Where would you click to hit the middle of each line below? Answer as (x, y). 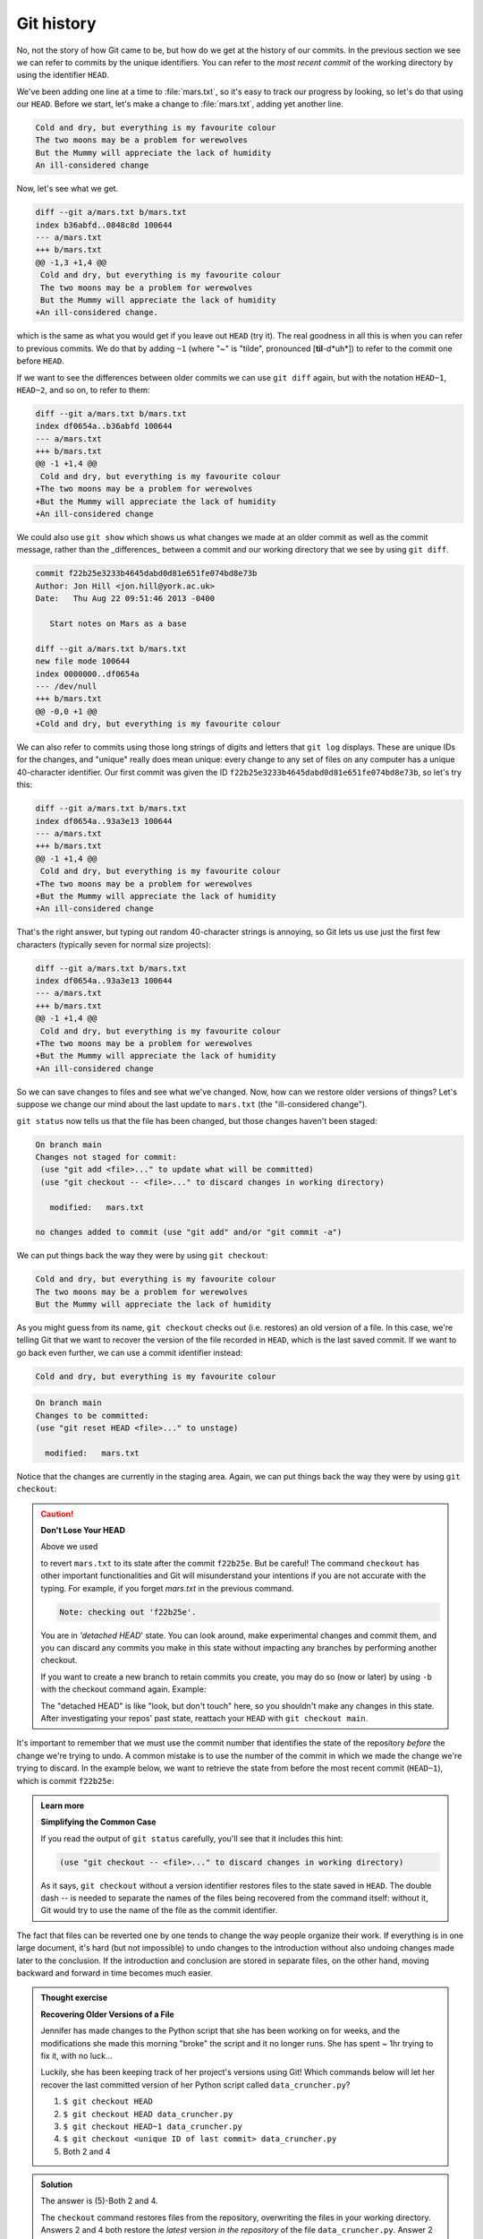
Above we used (69, 1547)
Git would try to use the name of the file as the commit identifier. (159, 1910)
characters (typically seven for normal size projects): (114, 944)
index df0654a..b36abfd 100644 (104, 426)
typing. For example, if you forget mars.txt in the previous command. (167, 1588)
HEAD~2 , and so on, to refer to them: (83, 390)
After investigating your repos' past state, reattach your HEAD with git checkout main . (204, 1718)
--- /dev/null (66, 686)
